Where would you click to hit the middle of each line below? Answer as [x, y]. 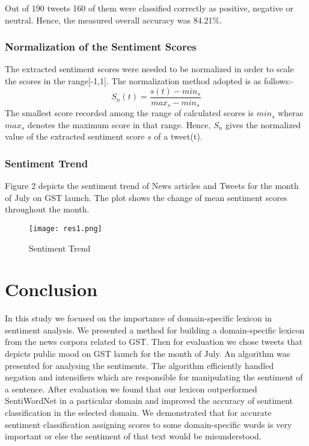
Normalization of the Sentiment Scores [101, 47]
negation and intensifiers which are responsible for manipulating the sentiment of [154, 377]
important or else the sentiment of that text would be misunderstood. [133, 436]
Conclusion [51, 289]
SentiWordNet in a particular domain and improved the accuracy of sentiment [149, 401]
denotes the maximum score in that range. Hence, [119, 124]
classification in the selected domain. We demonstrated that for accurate [138, 413]
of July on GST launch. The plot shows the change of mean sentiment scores [146, 197]
